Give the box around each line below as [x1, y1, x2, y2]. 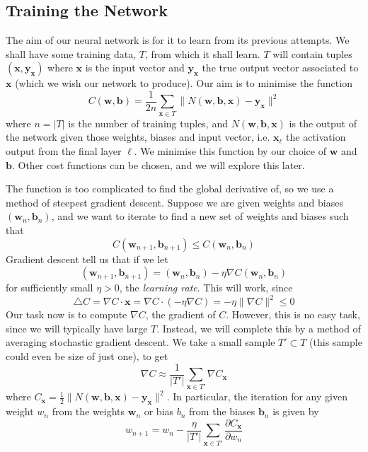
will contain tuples [272, 46, 352, 61]
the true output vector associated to [202, 60, 359, 75]
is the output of [289, 115, 357, 130]
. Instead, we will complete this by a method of [156, 320, 361, 335]
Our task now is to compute [6, 307, 127, 322]
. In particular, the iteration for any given [166, 389, 347, 404]
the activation [286, 129, 346, 144]
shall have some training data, [6, 46, 137, 61]
